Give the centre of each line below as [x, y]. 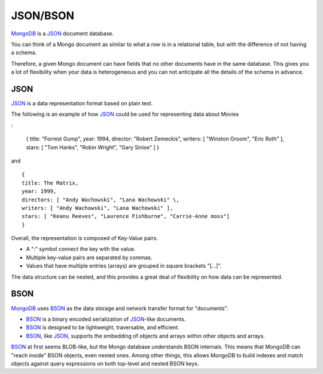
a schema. [24, 53]
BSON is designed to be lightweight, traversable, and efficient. [103, 327]
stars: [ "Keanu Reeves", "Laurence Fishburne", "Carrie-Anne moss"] [126, 216]
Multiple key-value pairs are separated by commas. [89, 257]
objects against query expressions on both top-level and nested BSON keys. [105, 363]
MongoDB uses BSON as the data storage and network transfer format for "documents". [120, 308]
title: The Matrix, [50, 183]
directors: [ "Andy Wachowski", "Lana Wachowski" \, [100, 200]
